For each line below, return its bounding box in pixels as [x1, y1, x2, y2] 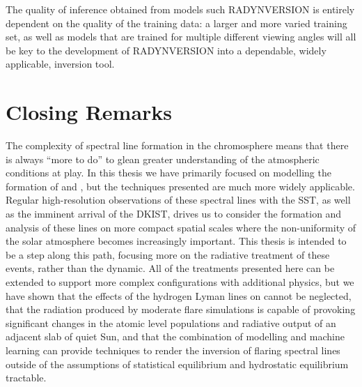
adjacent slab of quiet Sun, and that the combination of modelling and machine [6, 329, 345, 344]
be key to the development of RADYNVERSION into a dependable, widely [6, 43, 326, 57]
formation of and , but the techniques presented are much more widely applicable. [6, 179, 355, 193]
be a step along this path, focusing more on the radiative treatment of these [6, 247, 330, 261]
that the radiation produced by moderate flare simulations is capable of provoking [6, 302, 356, 317]
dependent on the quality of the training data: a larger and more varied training [6, 15, 347, 30]
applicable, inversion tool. [6, 56, 115, 71]
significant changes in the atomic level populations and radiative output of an [6, 315, 336, 330]
